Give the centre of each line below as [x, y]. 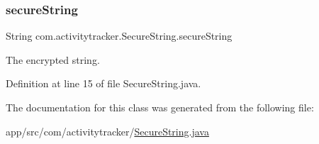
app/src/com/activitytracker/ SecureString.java [107, 131]
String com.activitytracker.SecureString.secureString [119, 36]
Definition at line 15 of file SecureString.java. [103, 83]
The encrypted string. [53, 59]
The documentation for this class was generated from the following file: [160, 107]
